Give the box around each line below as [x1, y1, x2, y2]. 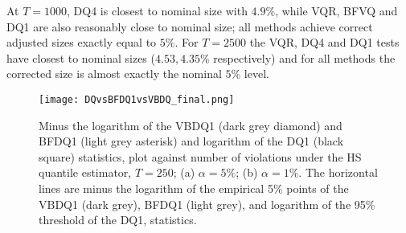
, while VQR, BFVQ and [275, 2, 398, 18]
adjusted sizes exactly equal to [6, 34, 157, 51]
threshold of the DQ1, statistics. [39, 211, 197, 228]
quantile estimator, [39, 164, 132, 181]
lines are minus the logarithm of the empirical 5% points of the [39, 180, 349, 196]
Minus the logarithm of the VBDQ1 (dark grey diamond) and [39, 117, 342, 133]
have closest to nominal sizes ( [6, 49, 155, 66]
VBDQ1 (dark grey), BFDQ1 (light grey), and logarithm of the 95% [39, 195, 375, 212]
